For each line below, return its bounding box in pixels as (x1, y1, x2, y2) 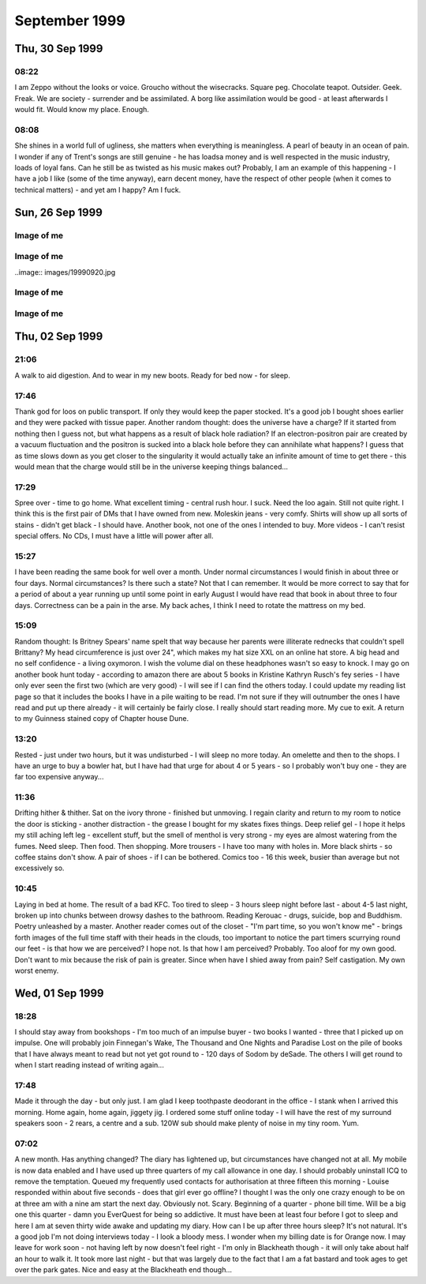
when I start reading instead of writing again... (14, 1061, 165, 1070)
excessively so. (14, 863, 65, 873)
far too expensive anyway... (14, 772, 104, 782)
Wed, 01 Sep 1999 (14, 986, 104, 1000)
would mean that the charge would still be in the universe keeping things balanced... (14, 462, 288, 471)
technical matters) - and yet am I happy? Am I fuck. (14, 185, 181, 194)
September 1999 (14, 12, 125, 29)
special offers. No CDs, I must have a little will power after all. (14, 531, 214, 541)
